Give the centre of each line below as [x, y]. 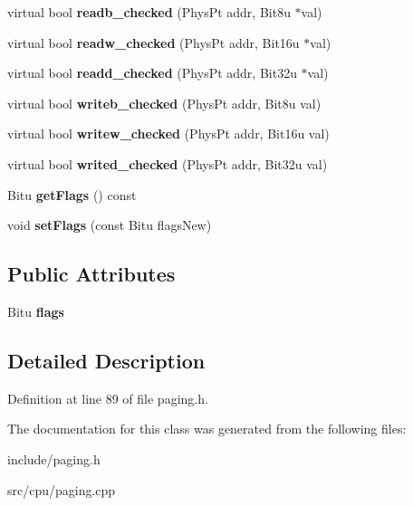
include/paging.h [54, 458]
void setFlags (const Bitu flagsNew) [110, 225]
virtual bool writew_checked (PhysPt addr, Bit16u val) [168, 134]
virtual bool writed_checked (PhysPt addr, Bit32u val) [168, 163]
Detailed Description [106, 360]
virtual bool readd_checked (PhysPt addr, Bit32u [152, 73]
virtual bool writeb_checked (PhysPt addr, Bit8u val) [164, 103]
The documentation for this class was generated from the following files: [207, 429]
